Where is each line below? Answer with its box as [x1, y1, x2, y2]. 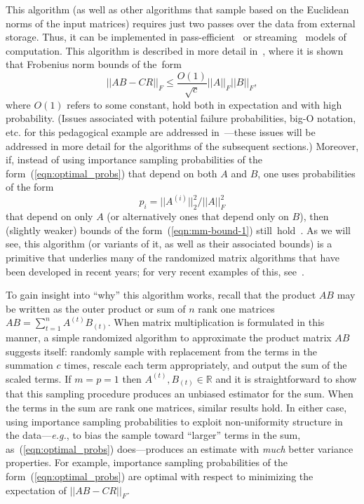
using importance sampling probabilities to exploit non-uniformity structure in [6, 414, 343, 428]
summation [6, 357, 53, 372]
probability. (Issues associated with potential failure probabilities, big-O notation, [6, 111, 356, 125]
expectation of [6, 482, 67, 497]
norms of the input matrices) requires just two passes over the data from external [6, 15, 356, 30]
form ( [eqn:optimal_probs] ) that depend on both [6, 165, 217, 180]
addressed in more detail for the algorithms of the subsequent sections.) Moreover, [6, 138, 359, 153]
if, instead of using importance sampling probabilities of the [6, 152, 262, 167]
